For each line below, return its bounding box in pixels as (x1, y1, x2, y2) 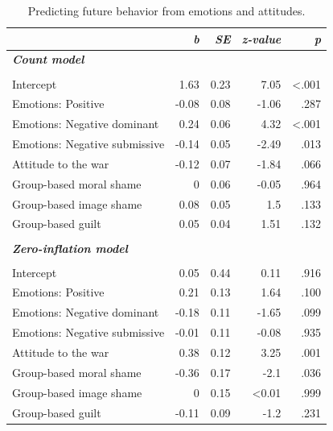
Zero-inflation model (12, 239, 128, 256)
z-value (241, 30, 282, 47)
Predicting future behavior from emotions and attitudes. (27, 2, 306, 19)
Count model (12, 51, 84, 68)
